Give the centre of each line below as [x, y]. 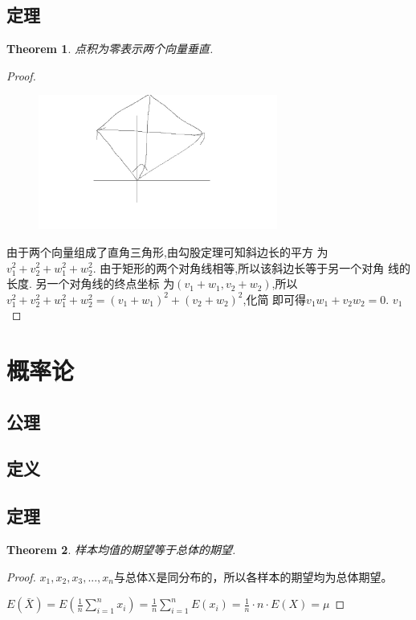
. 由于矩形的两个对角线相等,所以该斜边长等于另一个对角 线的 [251, 267]
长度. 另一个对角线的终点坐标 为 [91, 283]
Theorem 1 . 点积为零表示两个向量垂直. [110, 49]
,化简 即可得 [275, 299]
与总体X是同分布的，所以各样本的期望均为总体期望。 [253, 576]
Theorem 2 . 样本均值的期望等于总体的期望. [121, 550]
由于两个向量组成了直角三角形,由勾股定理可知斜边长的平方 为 [167, 251]
